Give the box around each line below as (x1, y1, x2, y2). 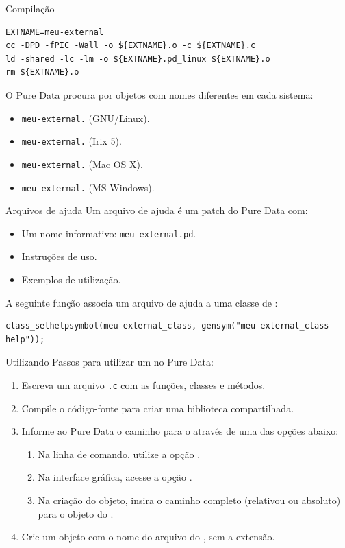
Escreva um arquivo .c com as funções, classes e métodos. (21, 378, 266, 392)
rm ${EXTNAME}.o (5, 67, 79, 78)
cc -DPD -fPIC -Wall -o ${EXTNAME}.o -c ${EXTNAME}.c (5, 40, 256, 51)
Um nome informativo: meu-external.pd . (21, 226, 196, 240)
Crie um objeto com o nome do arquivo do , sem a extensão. (21, 529, 275, 544)
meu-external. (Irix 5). (21, 134, 122, 148)
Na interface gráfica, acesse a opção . (38, 470, 192, 484)
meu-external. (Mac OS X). (21, 156, 143, 171)
